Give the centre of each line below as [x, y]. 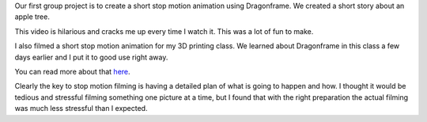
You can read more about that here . [72, 71]
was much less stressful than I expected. [81, 109]
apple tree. [32, 17]
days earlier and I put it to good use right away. [91, 57]
